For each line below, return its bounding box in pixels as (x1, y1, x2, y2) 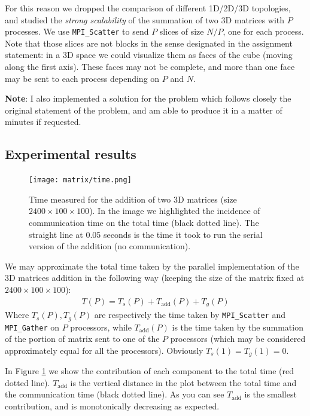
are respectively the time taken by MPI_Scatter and (94, 308, 286, 321)
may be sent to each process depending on (5, 72, 160, 84)
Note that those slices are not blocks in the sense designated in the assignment (5, 36, 293, 49)
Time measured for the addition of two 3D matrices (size (29, 192, 237, 205)
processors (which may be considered (170, 332, 306, 345)
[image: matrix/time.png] (29, 176, 132, 185)
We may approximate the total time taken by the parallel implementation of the (5, 259, 299, 272)
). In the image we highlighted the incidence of (89, 204, 260, 217)
